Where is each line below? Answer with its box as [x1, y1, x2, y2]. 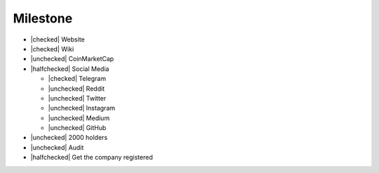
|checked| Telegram [48, 75, 107, 83]
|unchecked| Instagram [48, 104, 116, 113]
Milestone [13, 11, 73, 26]
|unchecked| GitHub [48, 124, 107, 132]
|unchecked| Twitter [48, 94, 107, 102]
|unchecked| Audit [30, 143, 84, 151]
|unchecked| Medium [48, 113, 110, 122]
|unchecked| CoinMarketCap [30, 55, 114, 63]
